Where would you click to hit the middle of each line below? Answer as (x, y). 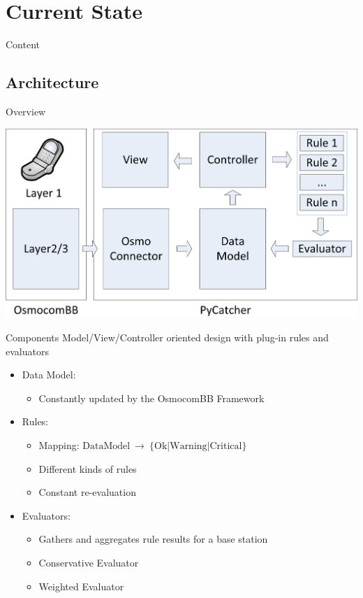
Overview (26, 111)
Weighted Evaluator (81, 586)
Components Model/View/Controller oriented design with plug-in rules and (167, 337)
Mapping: (59, 445)
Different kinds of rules (88, 468)
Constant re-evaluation (87, 492)
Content (23, 44)
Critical (226, 447)
